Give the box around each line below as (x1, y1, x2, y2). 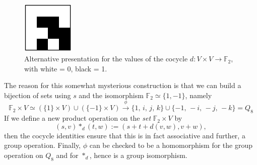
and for (56, 149, 79, 160)
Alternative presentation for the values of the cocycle (24, 53, 188, 64)
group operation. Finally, (4, 140, 81, 150)
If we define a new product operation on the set (4, 113, 151, 123)
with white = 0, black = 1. (24, 63, 107, 73)
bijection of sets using (4, 90, 71, 100)
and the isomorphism (79, 90, 144, 100)
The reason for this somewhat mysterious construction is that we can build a (4, 80, 241, 91)
